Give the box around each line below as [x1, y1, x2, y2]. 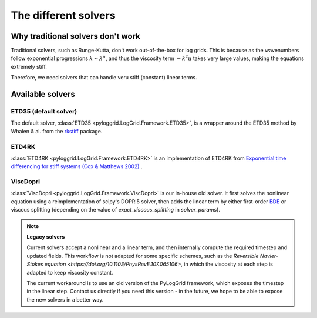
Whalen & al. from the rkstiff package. [11, 128, 103, 135]
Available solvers [11, 89, 76, 99]
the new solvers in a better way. [26, 296, 104, 303]
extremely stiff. [11, 63, 47, 70]
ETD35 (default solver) [11, 108, 77, 116]
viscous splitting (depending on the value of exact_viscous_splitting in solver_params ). [11, 206, 220, 213]
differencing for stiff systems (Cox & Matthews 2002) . [11, 163, 143, 170]
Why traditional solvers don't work [11, 31, 140, 41]
